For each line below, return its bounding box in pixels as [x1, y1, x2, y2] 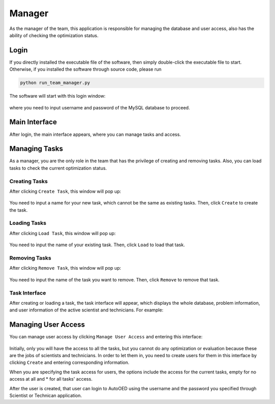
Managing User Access [9, 321, 85, 329]
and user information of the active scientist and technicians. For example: [9, 307, 163, 313]
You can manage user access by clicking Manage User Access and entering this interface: [9, 334, 203, 340]
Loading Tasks [9, 219, 47, 226]
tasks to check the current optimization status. [9, 165, 107, 171]
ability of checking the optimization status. [9, 32, 99, 38]
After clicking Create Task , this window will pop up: [9, 188, 122, 194]
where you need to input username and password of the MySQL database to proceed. [9, 104, 190, 110]
